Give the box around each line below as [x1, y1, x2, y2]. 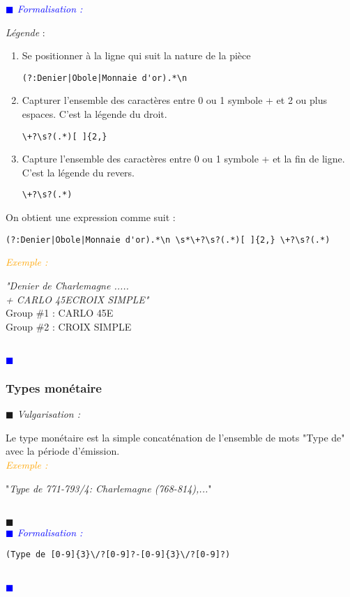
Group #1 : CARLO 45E [6, 305, 114, 320]
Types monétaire [6, 379, 102, 396]
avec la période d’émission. [6, 444, 120, 458]
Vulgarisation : [17, 407, 81, 421]
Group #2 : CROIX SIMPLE [6, 319, 132, 333]
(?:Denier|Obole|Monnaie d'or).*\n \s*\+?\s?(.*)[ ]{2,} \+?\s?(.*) [6, 234, 330, 245]
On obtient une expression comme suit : [6, 210, 176, 225]
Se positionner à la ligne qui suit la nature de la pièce [22, 48, 251, 63]
